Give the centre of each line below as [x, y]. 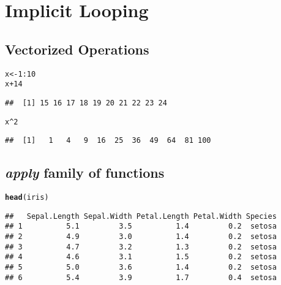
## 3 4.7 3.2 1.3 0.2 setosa [141, 247]
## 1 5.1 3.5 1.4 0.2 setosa [141, 226]
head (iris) [27, 198]
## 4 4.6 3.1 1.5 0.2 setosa [141, 257]
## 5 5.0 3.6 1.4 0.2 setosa [141, 267]
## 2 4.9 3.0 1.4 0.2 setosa [141, 237]
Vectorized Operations [77, 49]
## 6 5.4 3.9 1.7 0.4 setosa [141, 277]
